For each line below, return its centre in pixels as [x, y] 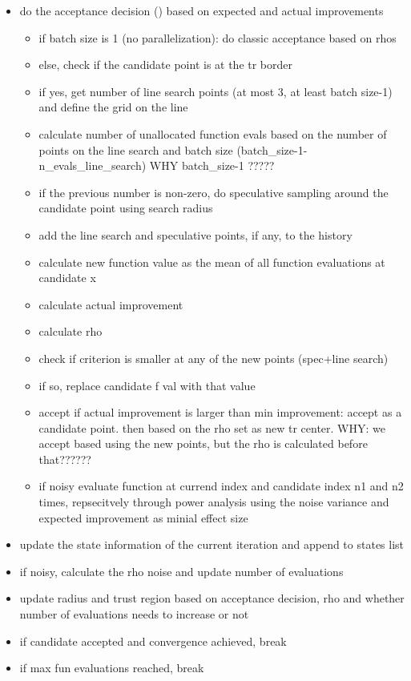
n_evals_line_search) [93, 165]
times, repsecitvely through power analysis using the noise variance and [214, 502]
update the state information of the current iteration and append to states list [212, 544]
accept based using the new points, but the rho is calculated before [203, 443]
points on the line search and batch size [136, 149]
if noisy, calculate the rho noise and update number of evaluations [181, 571]
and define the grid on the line [113, 107]
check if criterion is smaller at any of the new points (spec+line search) [214, 358]
